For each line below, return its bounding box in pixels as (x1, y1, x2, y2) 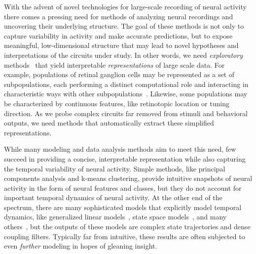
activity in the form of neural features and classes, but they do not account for (4, 182, 242, 193)
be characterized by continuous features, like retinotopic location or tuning (4, 98, 229, 108)
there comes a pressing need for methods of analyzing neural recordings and (4, 11, 233, 21)
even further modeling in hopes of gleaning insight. (4, 241, 157, 251)
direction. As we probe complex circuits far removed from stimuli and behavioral (4, 108, 248, 118)
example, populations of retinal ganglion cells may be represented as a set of (4, 69, 235, 80)
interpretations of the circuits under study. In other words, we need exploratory (4, 49, 243, 60)
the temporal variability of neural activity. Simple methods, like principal (4, 163, 225, 173)
